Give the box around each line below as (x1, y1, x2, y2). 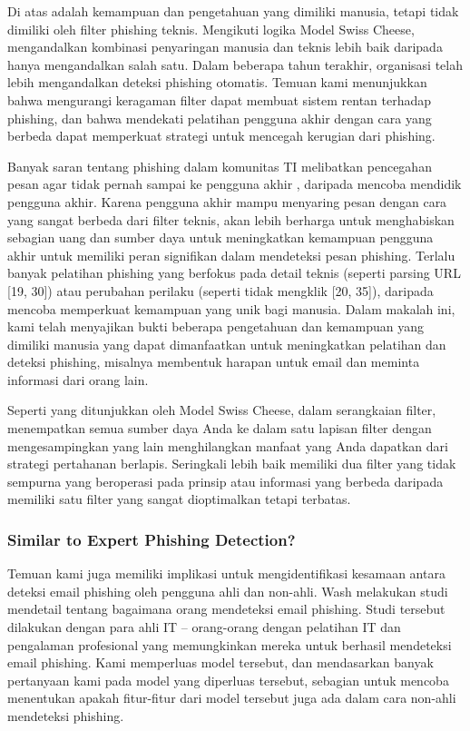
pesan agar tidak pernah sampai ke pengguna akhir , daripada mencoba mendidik (7, 174, 462, 193)
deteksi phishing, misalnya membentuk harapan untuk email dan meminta (7, 352, 420, 371)
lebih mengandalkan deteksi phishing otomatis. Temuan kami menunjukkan (7, 73, 427, 92)
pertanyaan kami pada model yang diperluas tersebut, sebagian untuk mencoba (7, 670, 449, 689)
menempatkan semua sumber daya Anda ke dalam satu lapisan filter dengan (7, 419, 432, 438)
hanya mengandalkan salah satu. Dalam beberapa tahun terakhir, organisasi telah (7, 54, 463, 74)
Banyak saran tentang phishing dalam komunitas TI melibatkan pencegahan (7, 156, 432, 175)
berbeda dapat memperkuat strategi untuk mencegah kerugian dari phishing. (7, 126, 436, 145)
